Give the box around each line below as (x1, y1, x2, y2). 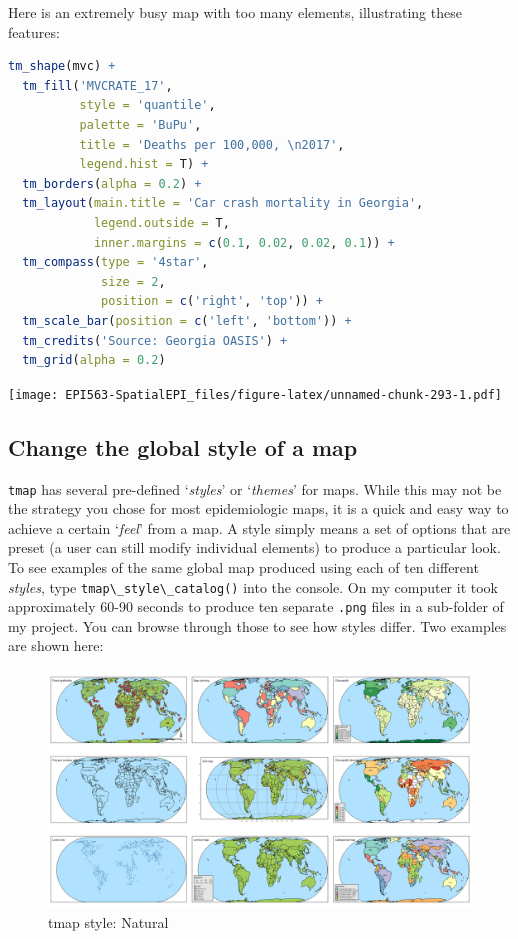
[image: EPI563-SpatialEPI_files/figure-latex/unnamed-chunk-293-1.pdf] (8, 387, 502, 402)
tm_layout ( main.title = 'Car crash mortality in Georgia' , (22, 196, 424, 211)
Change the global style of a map (8, 431, 358, 462)
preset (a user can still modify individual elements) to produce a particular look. (8, 537, 501, 558)
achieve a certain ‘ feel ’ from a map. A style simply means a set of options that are (8, 517, 511, 538)
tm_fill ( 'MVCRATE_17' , (22, 78, 173, 93)
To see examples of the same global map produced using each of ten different (8, 556, 479, 577)
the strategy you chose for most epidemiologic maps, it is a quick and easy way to (8, 498, 509, 519)
